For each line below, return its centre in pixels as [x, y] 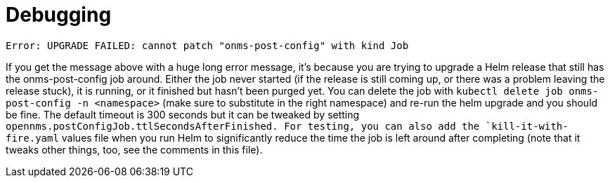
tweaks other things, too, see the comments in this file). [134, 149]
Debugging [59, 15]
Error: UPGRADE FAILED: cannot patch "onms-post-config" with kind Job [207, 45]
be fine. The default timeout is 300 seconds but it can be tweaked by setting [183, 114]
